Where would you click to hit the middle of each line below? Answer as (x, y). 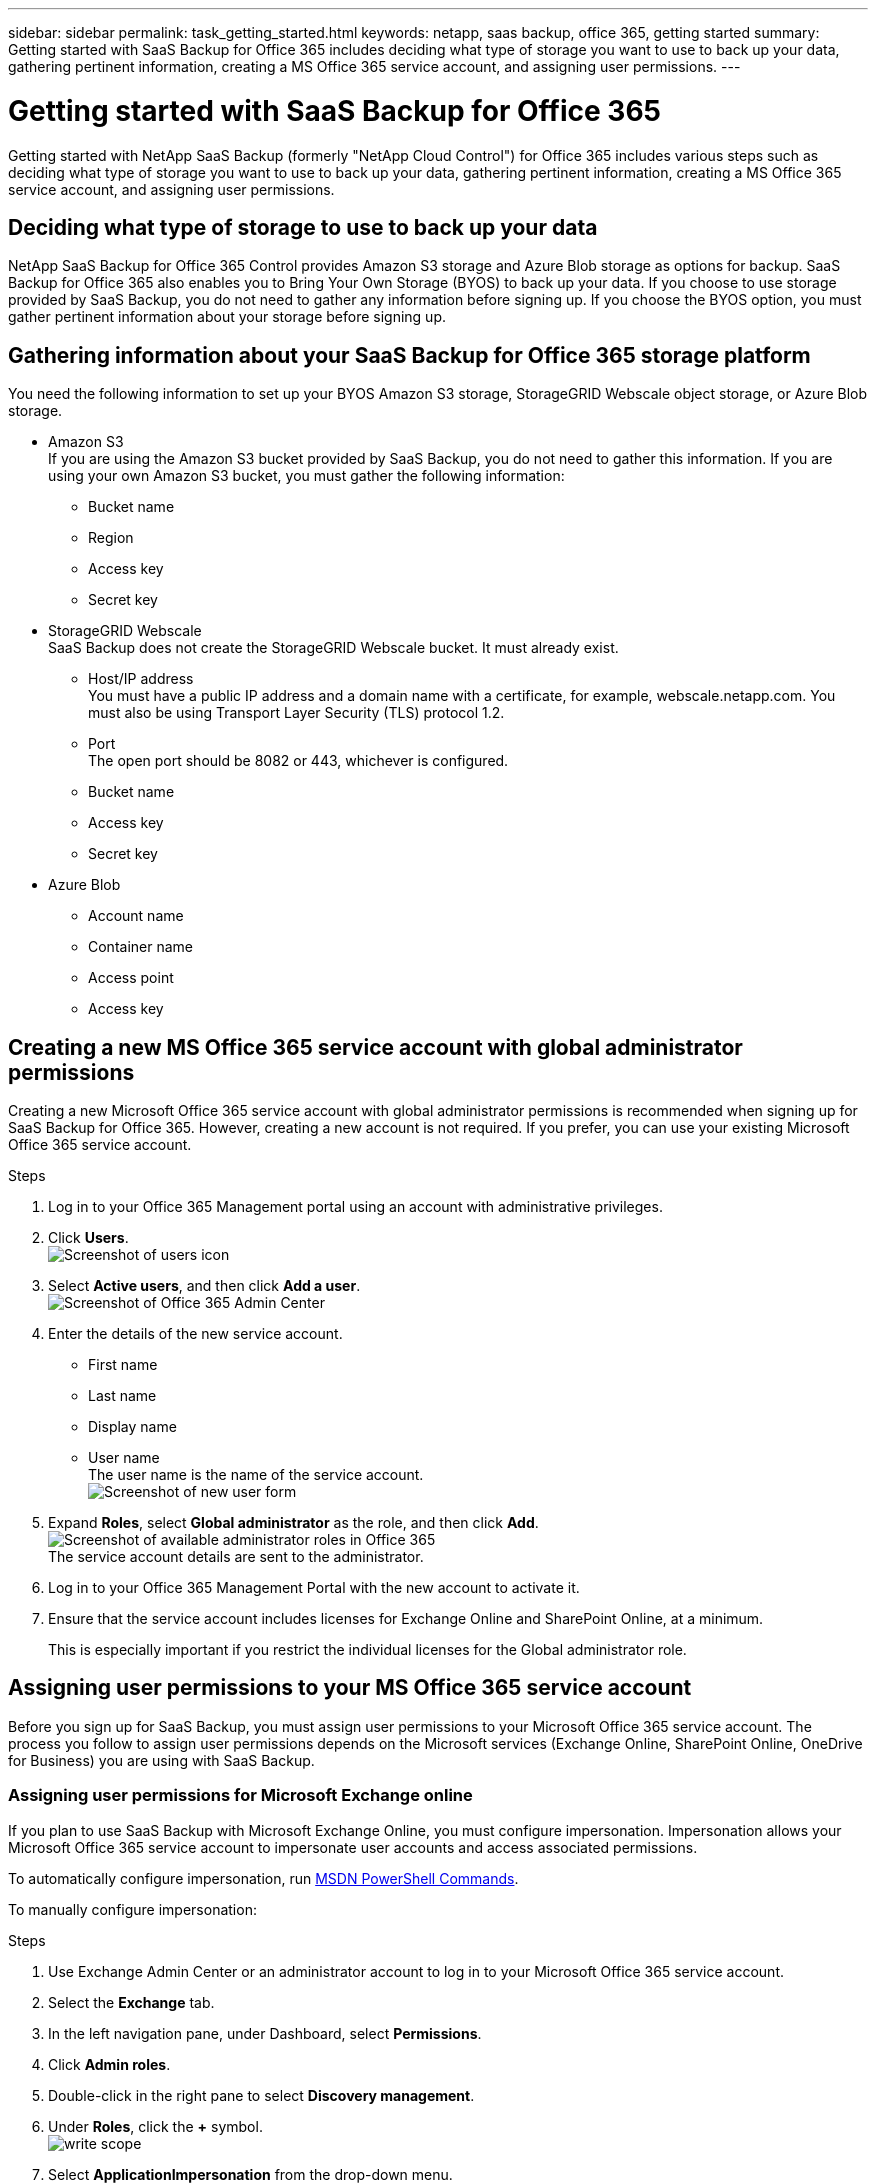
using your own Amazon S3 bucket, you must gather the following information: (306, 476)
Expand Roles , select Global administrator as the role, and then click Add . (293, 1523)
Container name (140, 947)
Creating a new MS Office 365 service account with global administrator (375, 1047)
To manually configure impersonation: (132, 1909)
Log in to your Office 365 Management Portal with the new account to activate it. (314, 1588)
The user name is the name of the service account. (256, 1475)
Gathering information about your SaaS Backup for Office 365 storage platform (409, 355)
